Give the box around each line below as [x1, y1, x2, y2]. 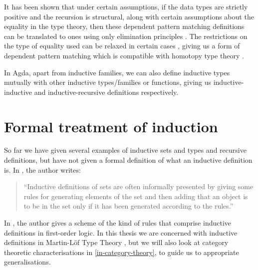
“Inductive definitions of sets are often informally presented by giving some [23, 181, 254, 192]
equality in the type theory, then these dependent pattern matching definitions [4, 21, 245, 31]
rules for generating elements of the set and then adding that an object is [23, 191, 248, 201]
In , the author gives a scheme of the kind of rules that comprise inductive [4, 218, 232, 228]
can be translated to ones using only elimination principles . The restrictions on [4, 30, 248, 41]
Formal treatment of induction [4, 116, 218, 136]
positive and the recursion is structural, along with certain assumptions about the [4, 11, 254, 21]
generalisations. [4, 257, 51, 267]
